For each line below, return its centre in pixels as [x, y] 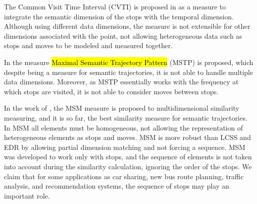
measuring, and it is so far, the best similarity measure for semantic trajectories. [126, 117]
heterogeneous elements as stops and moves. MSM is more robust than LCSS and [128, 137]
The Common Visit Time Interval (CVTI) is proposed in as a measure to [115, 6]
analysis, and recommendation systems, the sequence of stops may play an [117, 186]
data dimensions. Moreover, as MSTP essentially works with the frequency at [121, 82]
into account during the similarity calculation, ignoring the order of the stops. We [128, 166]
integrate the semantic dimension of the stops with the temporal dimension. [119, 16]
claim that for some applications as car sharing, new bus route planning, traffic [124, 176]
